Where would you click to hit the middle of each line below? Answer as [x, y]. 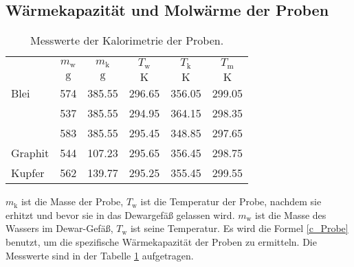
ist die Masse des [291, 214]
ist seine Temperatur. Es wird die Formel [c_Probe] [239, 228]
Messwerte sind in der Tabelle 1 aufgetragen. [100, 255]
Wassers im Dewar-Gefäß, [59, 228]
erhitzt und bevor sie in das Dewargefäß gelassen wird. [120, 214]
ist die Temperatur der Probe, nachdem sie [231, 201]
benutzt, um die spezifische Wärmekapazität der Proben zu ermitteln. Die [161, 241]
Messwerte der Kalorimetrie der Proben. [127, 40]
